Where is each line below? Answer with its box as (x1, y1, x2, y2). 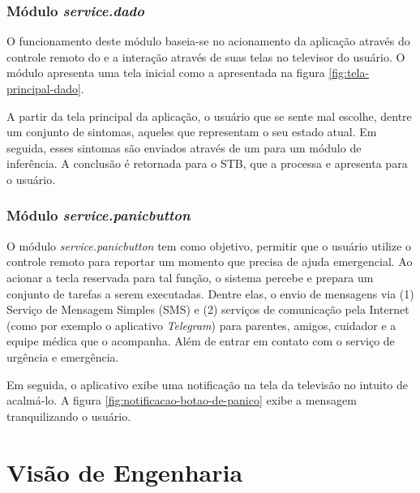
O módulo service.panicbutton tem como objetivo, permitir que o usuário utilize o (6, 237, 412, 254)
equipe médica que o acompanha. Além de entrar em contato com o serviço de (6, 332, 395, 349)
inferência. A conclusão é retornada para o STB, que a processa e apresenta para (6, 155, 408, 172)
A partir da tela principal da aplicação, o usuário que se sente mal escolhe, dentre (6, 107, 412, 124)
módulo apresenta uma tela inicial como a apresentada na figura (6, 64, 325, 81)
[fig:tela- (328, 64, 370, 81)
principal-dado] (6, 80, 81, 96)
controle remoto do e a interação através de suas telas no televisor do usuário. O (6, 48, 405, 65)
